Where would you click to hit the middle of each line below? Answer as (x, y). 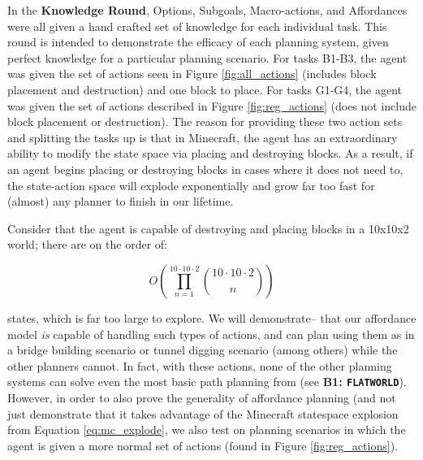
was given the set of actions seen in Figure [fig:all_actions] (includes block (192, 74)
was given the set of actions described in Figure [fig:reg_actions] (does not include (212, 105)
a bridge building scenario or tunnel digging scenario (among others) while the (203, 350)
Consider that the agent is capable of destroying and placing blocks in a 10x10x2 (208, 228)
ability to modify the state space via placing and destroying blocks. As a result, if (210, 153)
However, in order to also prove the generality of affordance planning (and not (202, 397)
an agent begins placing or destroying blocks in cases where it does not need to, (205, 169)
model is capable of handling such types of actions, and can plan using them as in (211, 334)
